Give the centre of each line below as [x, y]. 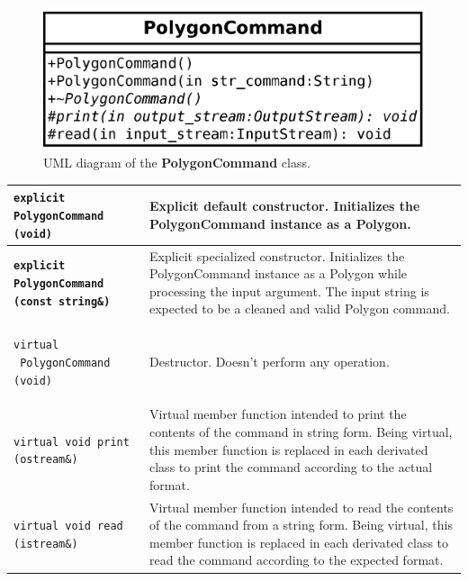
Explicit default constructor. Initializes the [285, 206]
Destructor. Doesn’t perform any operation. [270, 361]
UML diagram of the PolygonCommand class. [177, 163]
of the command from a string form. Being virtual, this [301, 525]
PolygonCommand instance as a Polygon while [279, 273]
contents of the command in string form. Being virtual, [301, 432]
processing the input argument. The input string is [289, 290]
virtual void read [68, 527]
